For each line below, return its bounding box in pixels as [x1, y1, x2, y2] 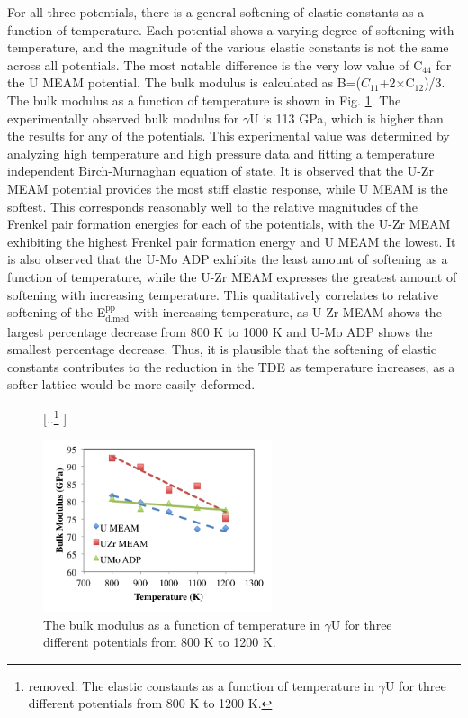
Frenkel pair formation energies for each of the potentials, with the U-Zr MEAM [7, 214, 451, 233]
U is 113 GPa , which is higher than [249, 108, 444, 127]
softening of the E [7, 303, 106, 322]
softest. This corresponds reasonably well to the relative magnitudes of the [7, 196, 418, 215]
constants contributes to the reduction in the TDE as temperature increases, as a [7, 357, 455, 376]
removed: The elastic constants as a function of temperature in [28, 676, 375, 695]
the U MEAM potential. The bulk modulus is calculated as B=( [7, 73, 362, 92]
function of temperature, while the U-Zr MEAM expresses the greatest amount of [7, 267, 457, 286]
